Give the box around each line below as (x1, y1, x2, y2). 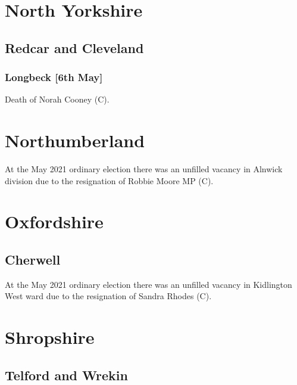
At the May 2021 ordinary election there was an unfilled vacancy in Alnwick (5, 163, 283, 175)
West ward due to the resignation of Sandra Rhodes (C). (5, 290, 212, 302)
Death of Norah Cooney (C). (5, 93, 110, 105)
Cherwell (5, 250, 61, 269)
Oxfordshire (5, 209, 104, 234)
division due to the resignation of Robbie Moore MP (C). (5, 174, 214, 187)
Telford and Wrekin (5, 365, 128, 384)
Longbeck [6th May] (5, 70, 103, 85)
